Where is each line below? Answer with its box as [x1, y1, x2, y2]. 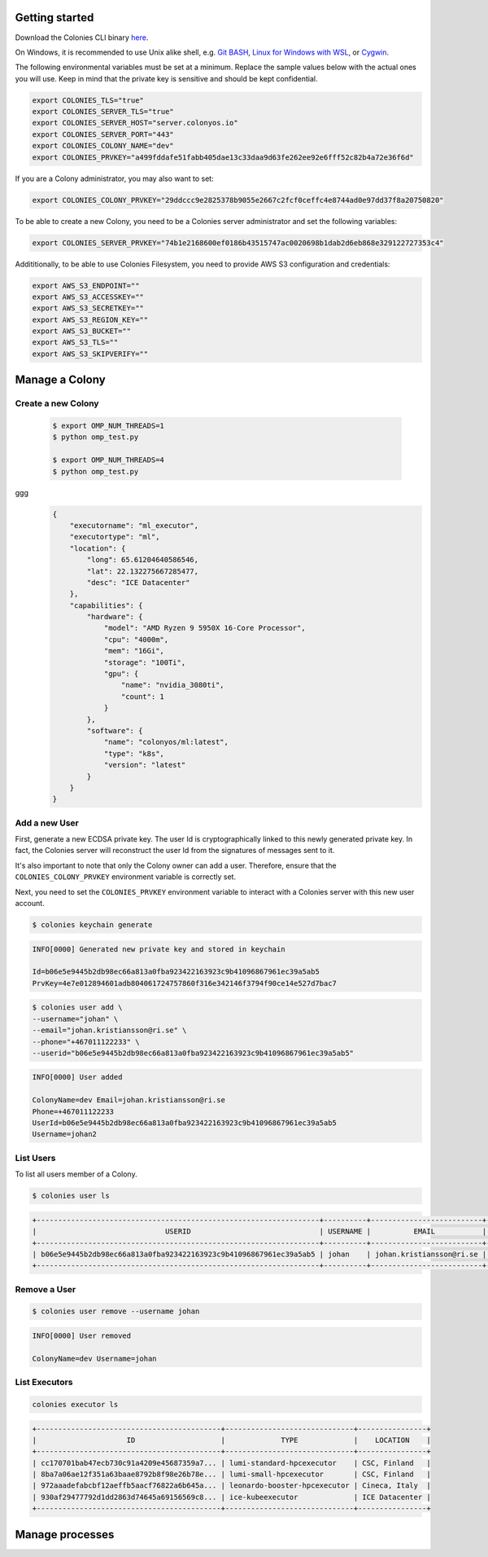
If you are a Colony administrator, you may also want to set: [15, 174, 215, 183]
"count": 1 [120, 692, 164, 701]
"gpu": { [103, 669, 139, 679]
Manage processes [15, 1528, 115, 1542]
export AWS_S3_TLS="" [32, 338, 119, 347]
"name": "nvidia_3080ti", [120, 680, 224, 690]
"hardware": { [86, 612, 143, 622]
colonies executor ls [32, 1400, 119, 1409]
